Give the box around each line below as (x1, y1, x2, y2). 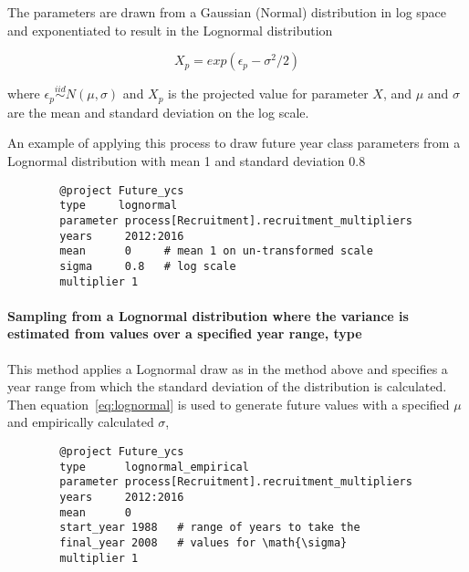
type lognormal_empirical (59, 460, 249, 473)
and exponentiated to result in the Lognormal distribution (7, 20, 333, 39)
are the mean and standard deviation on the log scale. (7, 102, 309, 121)
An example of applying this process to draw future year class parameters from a (7, 133, 461, 152)
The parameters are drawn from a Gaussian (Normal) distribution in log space (7, 3, 447, 21)
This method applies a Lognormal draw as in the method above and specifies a (7, 359, 448, 378)
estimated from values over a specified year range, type (7, 324, 362, 343)
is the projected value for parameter (168, 84, 369, 103)
